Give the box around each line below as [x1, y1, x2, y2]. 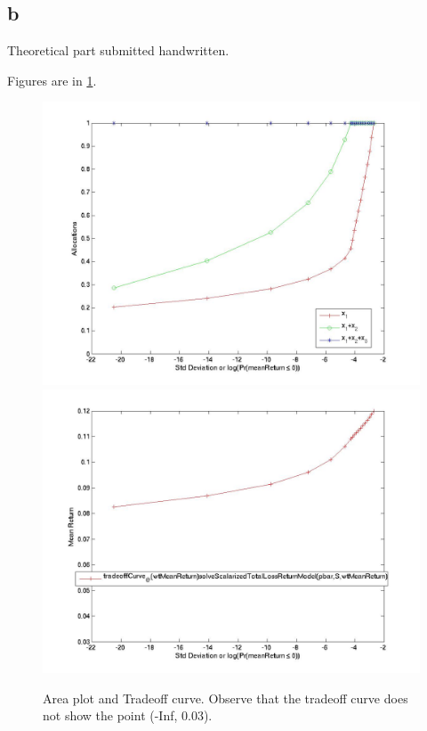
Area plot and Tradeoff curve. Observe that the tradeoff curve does [43, 688, 408, 707]
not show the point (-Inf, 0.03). [43, 706, 213, 725]
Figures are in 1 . [7, 70, 97, 89]
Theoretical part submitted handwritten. [7, 41, 230, 60]
